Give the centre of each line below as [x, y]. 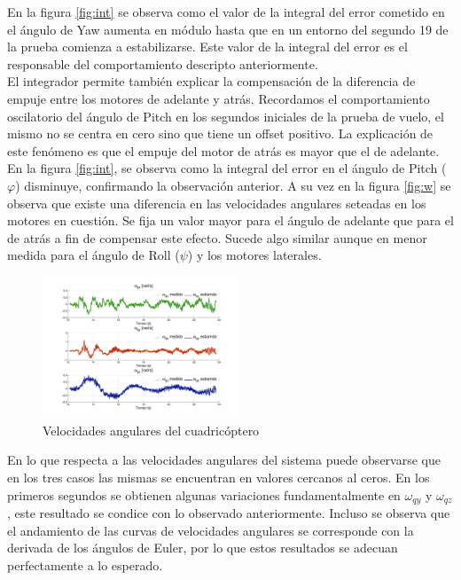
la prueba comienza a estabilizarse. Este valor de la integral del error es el [207, 47]
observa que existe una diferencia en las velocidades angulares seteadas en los [217, 203]
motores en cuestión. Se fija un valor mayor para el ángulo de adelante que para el [230, 220]
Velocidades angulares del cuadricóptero [151, 430]
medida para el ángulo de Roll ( [94, 255]
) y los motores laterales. [254, 255]
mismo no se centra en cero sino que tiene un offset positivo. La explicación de [220, 133]
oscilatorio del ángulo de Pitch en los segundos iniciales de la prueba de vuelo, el [226, 116]
